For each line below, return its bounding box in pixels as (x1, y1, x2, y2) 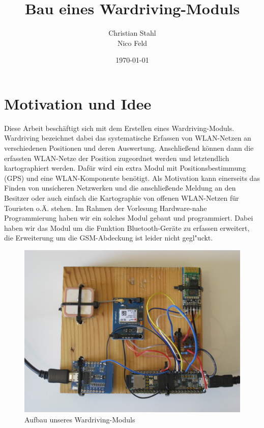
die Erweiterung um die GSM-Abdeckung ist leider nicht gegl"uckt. (4, 232, 213, 243)
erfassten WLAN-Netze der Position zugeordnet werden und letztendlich (4, 152, 229, 163)
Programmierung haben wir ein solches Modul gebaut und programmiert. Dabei (4, 212, 253, 223)
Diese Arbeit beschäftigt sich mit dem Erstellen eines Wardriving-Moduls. (4, 122, 234, 133)
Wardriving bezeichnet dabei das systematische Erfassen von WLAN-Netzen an (4, 132, 251, 143)
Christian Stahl (108, 28, 156, 38)
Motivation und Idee (4, 93, 152, 114)
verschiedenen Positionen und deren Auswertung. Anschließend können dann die (4, 143, 254, 153)
